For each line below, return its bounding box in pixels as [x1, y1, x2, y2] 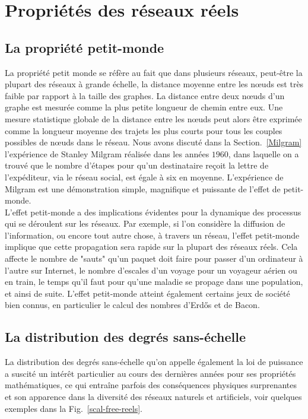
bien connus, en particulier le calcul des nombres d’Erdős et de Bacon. [5, 299, 260, 311]
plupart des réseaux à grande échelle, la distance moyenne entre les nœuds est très [5, 78, 304, 90]
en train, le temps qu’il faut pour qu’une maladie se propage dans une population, [5, 275, 303, 288]
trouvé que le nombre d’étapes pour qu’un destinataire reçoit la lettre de [5, 159, 269, 172]
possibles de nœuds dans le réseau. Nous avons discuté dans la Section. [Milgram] [5, 136, 302, 148]
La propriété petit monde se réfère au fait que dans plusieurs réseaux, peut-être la [5, 66, 303, 78]
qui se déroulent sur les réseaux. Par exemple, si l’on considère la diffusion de [5, 217, 285, 230]
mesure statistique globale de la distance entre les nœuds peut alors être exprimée [5, 112, 302, 125]
